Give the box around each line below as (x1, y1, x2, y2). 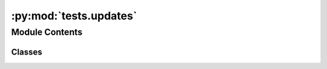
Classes (11, 47, 42, 57)
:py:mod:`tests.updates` (11, 9, 137, 22)
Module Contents (11, 27, 83, 38)
